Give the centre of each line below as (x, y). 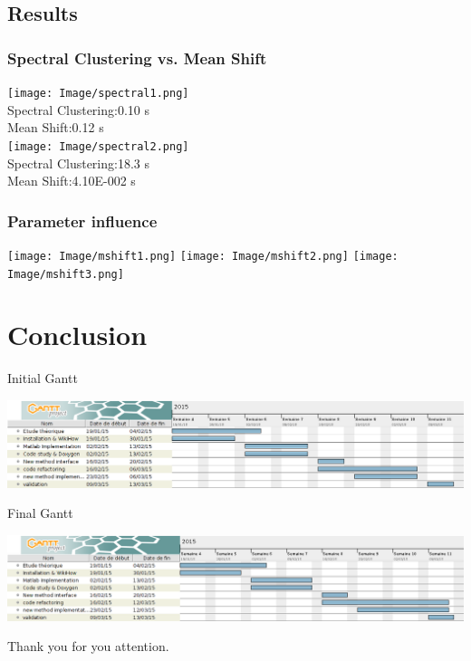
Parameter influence (82, 220)
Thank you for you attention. (88, 646)
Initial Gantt (43, 378)
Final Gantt (40, 513)
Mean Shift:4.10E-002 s (72, 181)
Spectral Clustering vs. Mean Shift (137, 57)
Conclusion (77, 335)
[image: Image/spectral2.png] (98, 146)
